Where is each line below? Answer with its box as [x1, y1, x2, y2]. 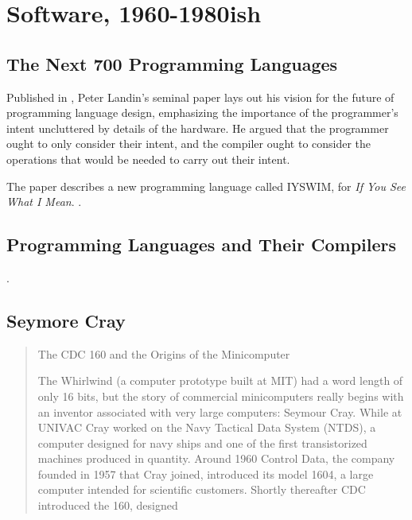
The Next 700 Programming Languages [6, 51, 338, 76]
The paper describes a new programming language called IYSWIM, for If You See [6, 177, 406, 194]
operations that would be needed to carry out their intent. [6, 150, 290, 167]
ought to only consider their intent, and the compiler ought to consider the [6, 135, 371, 152]
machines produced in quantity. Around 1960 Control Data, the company [37, 450, 395, 467]
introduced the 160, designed [37, 497, 178, 514]
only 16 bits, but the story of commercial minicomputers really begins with [37, 387, 404, 404]
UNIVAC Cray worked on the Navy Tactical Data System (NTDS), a [37, 419, 376, 436]
